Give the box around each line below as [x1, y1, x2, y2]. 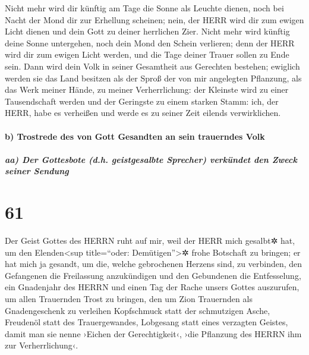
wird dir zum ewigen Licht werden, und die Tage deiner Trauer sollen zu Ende [5, 48, 289, 61]
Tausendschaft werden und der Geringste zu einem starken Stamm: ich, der [5, 95, 279, 107]
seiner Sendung [5, 165, 69, 177]
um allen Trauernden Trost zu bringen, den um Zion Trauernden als [5, 293, 253, 304]
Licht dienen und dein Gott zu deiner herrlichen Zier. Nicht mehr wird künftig [5, 25, 290, 37]
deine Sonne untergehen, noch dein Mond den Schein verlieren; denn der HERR [5, 36, 295, 49]
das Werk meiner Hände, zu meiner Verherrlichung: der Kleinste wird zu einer [5, 83, 289, 96]
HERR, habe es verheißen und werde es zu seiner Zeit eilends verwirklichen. [5, 106, 281, 119]
